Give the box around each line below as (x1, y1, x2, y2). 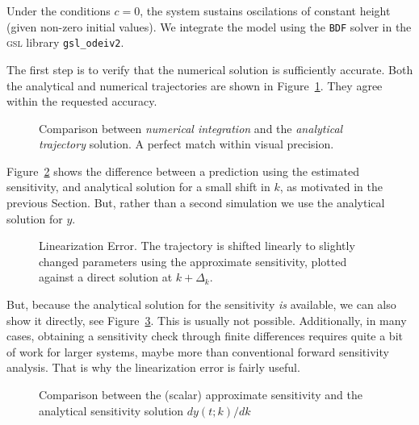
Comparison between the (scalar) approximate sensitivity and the (39, 386, 362, 402)
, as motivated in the (279, 178, 383, 195)
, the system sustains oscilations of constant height (140, 2, 391, 19)
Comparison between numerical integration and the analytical (39, 119, 343, 136)
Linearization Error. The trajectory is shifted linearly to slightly (39, 237, 355, 254)
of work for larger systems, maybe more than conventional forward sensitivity (6, 343, 389, 360)
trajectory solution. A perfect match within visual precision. (39, 135, 334, 152)
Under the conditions (6, 2, 111, 19)
